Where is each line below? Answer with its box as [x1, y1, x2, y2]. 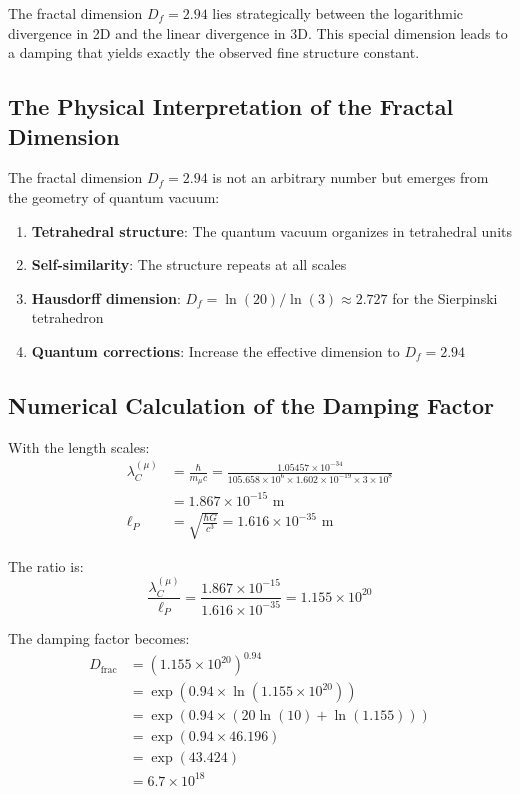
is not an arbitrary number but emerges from [212, 167, 489, 188]
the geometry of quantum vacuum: [8, 186, 220, 207]
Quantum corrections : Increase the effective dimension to [31, 340, 400, 361]
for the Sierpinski [392, 287, 498, 308]
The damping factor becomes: [8, 628, 190, 649]
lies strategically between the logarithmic [212, 3, 464, 23]
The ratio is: [8, 555, 84, 576]
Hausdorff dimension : [31, 287, 181, 308]
